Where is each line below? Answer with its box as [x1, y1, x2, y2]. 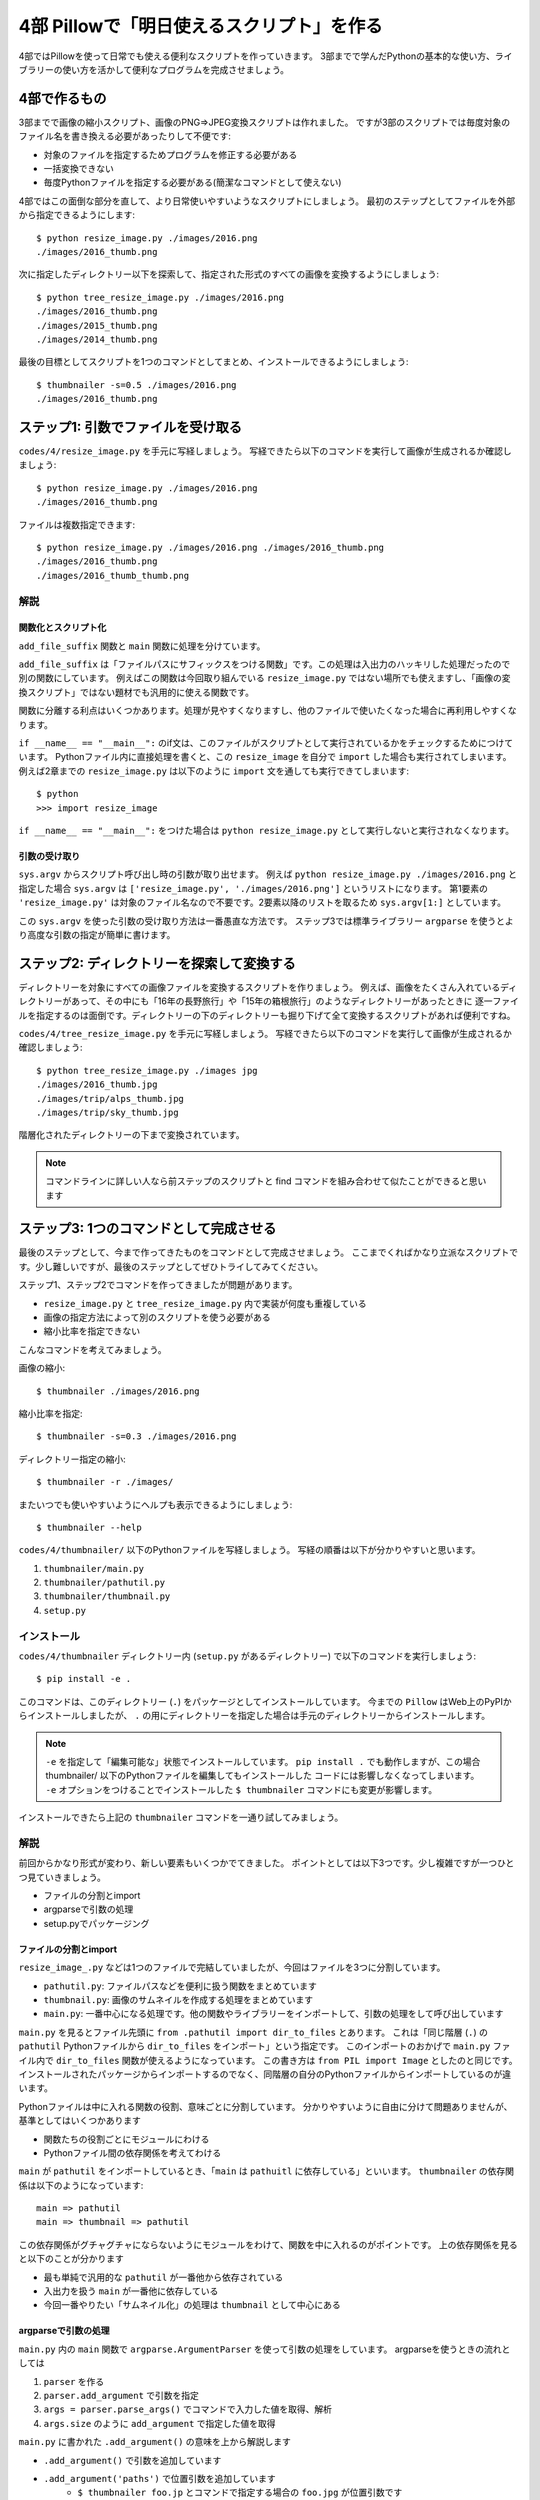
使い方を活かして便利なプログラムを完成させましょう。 [61, 63, 290, 75]
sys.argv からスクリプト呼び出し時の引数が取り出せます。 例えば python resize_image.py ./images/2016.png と [18, 868, 517, 880]
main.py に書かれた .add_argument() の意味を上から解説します [18, 2436, 292, 2448]
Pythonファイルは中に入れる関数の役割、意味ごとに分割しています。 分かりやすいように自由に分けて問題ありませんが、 [18, 2100, 513, 2112]
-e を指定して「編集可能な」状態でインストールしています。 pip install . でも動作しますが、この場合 [45, 1755, 481, 1767]
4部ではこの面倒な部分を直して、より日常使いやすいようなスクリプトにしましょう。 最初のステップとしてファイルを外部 [18, 195, 516, 207]
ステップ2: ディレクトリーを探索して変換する [18, 955, 297, 972]
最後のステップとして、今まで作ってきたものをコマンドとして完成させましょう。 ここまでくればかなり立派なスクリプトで [18, 1246, 519, 1259]
